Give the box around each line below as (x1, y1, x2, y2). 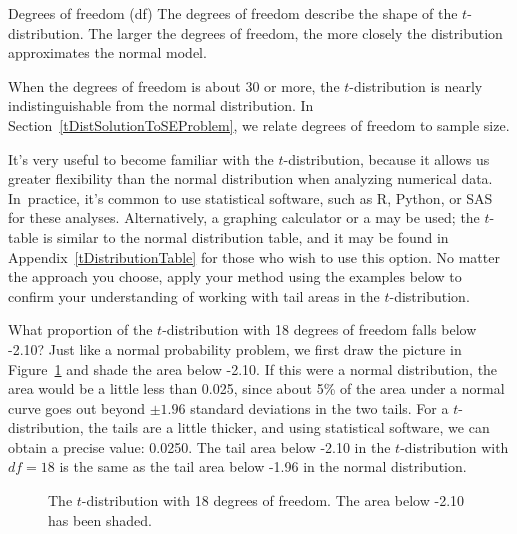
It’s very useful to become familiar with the (8, 148, 274, 169)
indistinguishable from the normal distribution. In (8, 95, 314, 116)
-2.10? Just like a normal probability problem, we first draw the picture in (8, 338, 462, 359)
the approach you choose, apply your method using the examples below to (8, 266, 462, 287)
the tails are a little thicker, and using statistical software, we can (88, 417, 490, 438)
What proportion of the (8, 319, 153, 340)
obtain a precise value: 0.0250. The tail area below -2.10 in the (8, 436, 391, 457)
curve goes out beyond (8, 397, 146, 418)
